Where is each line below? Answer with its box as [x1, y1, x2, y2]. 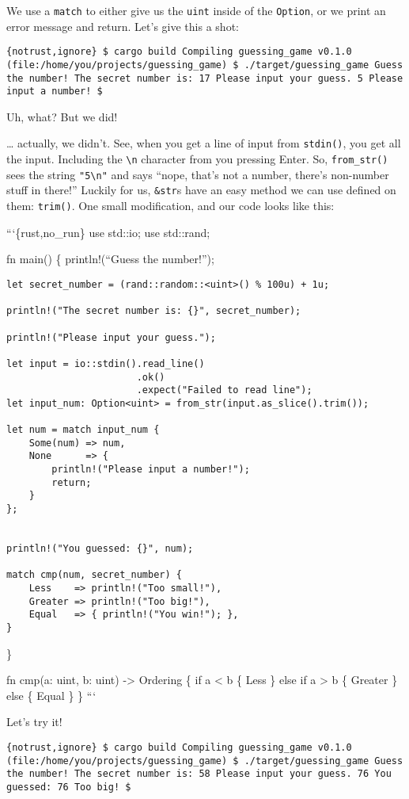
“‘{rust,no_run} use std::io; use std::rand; [6, 224, 210, 240]
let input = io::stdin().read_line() [6, 357, 205, 369]
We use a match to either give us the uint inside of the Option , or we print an [6, 2, 386, 18]
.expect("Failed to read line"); [136, 384, 312, 396]
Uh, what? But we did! [6, 108, 118, 124]
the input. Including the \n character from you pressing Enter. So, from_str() [6, 151, 388, 167]
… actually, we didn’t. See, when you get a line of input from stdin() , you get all [6, 135, 401, 151]
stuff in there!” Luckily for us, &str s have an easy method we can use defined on [6, 182, 396, 198]
